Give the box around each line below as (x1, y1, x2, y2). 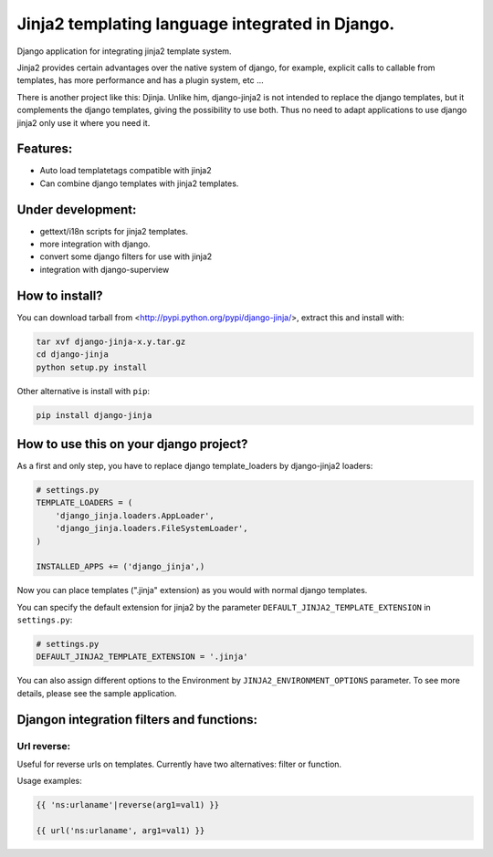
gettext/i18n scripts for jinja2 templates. (39, 225, 189, 236)
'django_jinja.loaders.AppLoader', (55, 510, 215, 520)
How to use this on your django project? (16, 436, 248, 452)
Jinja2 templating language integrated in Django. (16, 14, 395, 34)
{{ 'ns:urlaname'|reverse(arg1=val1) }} (36, 800, 219, 810)
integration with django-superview (39, 264, 170, 275)
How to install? (16, 287, 104, 303)
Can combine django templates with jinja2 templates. (39, 178, 239, 189)
